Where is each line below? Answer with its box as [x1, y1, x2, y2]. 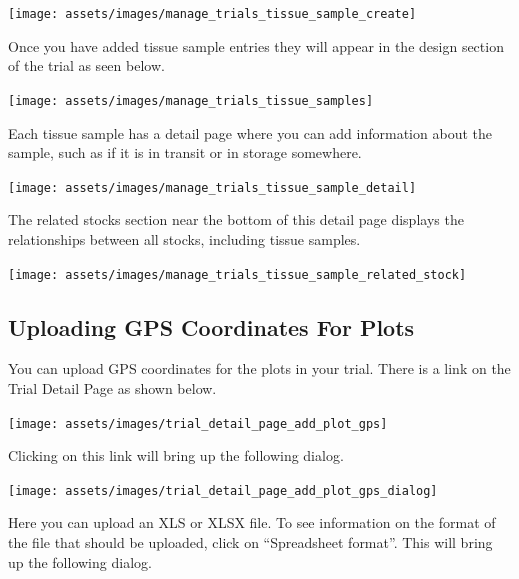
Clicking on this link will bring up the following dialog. [8, 445, 344, 466]
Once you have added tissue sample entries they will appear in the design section [8, 35, 504, 56]
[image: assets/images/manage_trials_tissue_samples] [8, 93, 374, 108]
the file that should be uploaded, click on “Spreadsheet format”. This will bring [8, 532, 493, 553]
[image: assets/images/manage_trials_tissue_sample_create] [8, 7, 417, 21]
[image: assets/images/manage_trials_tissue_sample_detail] [8, 180, 417, 195]
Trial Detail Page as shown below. [8, 377, 217, 398]
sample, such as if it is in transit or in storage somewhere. [8, 142, 362, 163]
